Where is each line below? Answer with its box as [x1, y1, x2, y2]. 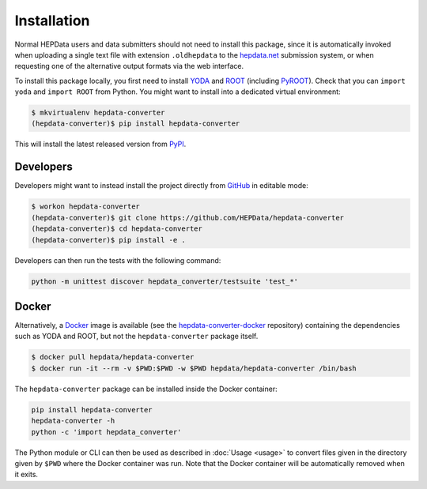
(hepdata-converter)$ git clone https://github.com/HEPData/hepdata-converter [31, 213, 344, 222]
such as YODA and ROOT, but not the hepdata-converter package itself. [14, 332, 259, 341]
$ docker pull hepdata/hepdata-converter [31, 352, 195, 362]
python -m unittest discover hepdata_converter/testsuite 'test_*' [31, 276, 299, 286]
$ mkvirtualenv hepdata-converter [31, 108, 165, 118]
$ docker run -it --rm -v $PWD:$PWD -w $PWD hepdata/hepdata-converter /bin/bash [31, 363, 357, 373]
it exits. [14, 470, 39, 480]
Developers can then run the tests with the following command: [14, 255, 221, 265]
